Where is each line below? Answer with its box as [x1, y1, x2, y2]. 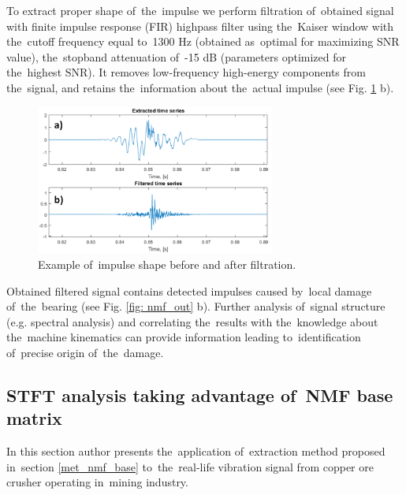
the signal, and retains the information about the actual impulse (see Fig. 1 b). [6, 79, 394, 95]
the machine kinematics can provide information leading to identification [6, 329, 361, 345]
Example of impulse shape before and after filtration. [38, 256, 296, 273]
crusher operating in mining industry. [6, 474, 188, 490]
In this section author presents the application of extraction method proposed [6, 443, 386, 460]
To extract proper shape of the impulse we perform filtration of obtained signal [6, 2, 394, 18]
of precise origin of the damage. [6, 344, 164, 361]
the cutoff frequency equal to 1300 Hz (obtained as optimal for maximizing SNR [6, 33, 400, 50]
